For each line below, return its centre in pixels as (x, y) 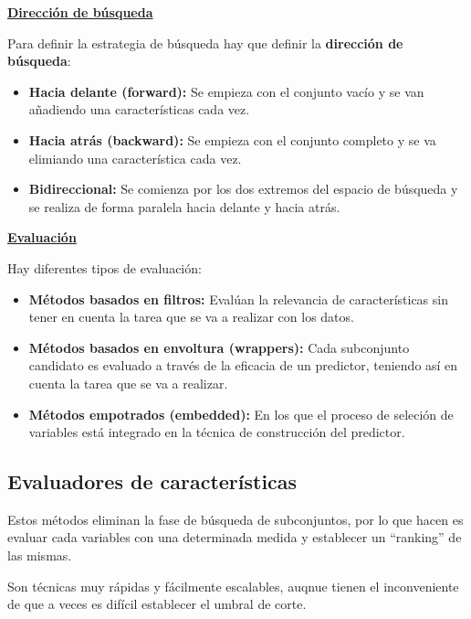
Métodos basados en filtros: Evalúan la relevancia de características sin (238, 299)
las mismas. (40, 555)
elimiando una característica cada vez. (135, 158)
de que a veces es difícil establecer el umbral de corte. (157, 604)
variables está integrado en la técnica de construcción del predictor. (217, 432)
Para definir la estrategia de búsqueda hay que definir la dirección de (205, 43)
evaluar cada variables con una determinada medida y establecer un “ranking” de (235, 537)
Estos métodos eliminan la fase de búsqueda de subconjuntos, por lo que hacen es (235, 519)
